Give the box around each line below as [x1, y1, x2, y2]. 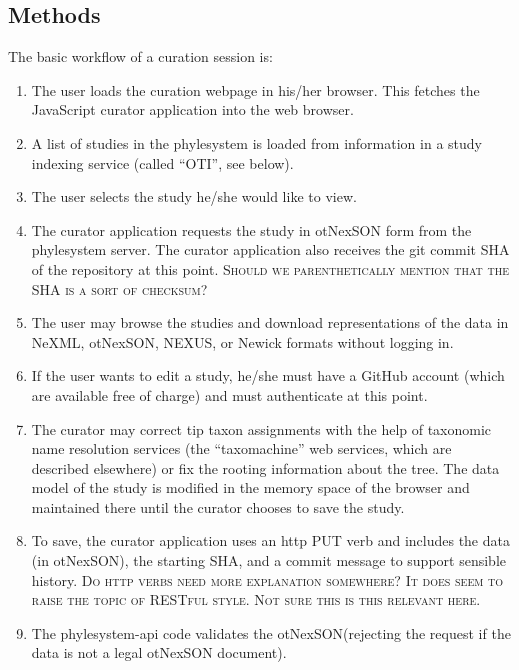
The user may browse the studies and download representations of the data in [31, 312, 509, 333]
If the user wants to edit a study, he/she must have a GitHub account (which [31, 365, 505, 386]
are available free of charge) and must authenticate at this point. [31, 384, 428, 405]
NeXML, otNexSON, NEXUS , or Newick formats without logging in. [31, 331, 454, 352]
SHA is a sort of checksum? [31, 278, 208, 299]
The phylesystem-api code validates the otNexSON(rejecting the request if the [31, 622, 511, 643]
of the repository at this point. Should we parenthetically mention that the [31, 258, 509, 279]
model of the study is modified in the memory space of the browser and [31, 477, 470, 498]
